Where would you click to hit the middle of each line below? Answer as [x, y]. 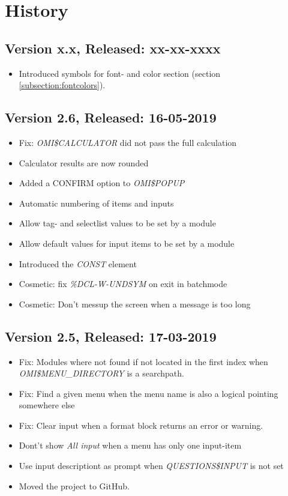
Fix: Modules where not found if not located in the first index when [143, 361]
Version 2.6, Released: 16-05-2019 [111, 117]
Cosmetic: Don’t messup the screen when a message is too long [135, 304]
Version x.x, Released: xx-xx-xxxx [113, 48]
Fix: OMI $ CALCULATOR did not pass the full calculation [128, 142]
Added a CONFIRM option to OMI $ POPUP [102, 183]
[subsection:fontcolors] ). [62, 85]
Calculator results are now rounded [84, 162]
